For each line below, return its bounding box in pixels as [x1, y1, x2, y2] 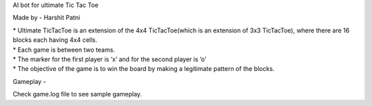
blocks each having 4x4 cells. [12, 36, 98, 44]
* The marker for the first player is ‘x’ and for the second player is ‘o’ [12, 55, 207, 63]
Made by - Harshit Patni [12, 14, 81, 22]
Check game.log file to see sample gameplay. [12, 90, 143, 98]
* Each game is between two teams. [12, 45, 115, 54]
